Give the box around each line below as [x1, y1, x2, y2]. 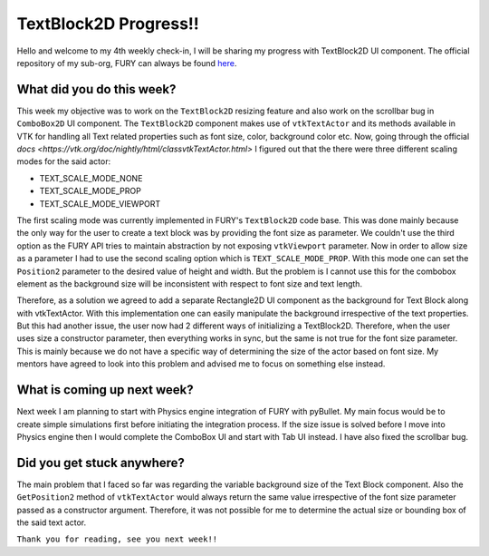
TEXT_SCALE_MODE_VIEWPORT [39, 198, 161, 209]
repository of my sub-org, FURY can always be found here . [16, 57, 237, 68]
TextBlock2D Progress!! [16, 14, 199, 34]
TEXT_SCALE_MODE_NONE [39, 172, 143, 183]
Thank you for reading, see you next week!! [16, 534, 218, 544]
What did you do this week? [16, 82, 177, 97]
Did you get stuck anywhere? [16, 454, 186, 471]
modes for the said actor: [16, 156, 111, 167]
